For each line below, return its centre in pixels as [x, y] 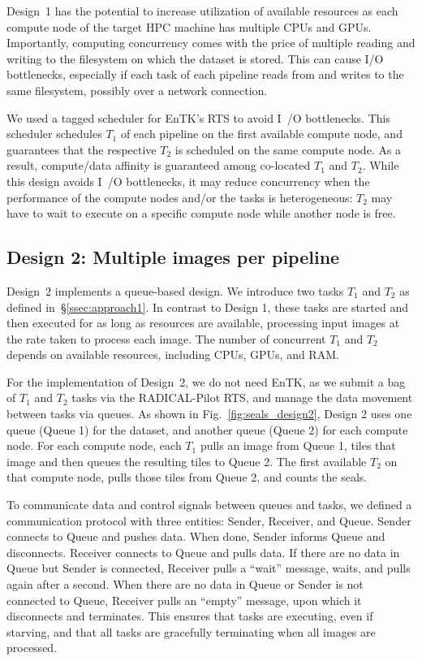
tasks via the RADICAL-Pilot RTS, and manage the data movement [242, 397]
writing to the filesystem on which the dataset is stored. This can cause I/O [195, 58]
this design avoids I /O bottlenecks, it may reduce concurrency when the [188, 181]
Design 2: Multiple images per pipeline [173, 257]
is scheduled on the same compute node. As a [288, 149]
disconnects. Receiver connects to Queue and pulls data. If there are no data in [203, 552]
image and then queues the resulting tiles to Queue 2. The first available [187, 461]
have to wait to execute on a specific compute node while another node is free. [201, 213]
